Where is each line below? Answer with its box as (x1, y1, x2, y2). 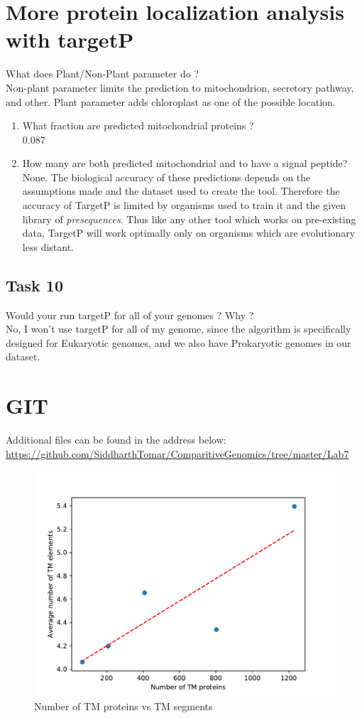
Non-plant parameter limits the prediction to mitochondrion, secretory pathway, (6, 80, 354, 95)
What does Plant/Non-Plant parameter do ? (6, 66, 199, 81)
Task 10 (6, 274, 63, 296)
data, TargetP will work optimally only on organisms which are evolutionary (22, 225, 356, 240)
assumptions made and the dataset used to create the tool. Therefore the (22, 183, 340, 198)
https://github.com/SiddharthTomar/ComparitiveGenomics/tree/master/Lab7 (6, 446, 349, 461)
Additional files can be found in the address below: (6, 432, 226, 447)
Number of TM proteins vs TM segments (34, 699, 213, 714)
